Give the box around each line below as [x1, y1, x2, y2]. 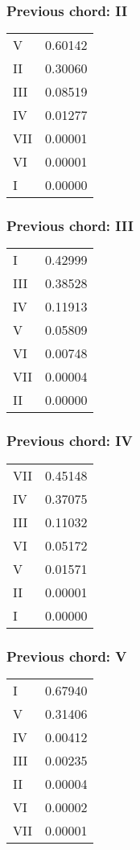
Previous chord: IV [6, 431, 133, 451]
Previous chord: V [6, 646, 127, 666]
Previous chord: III [6, 216, 134, 236]
